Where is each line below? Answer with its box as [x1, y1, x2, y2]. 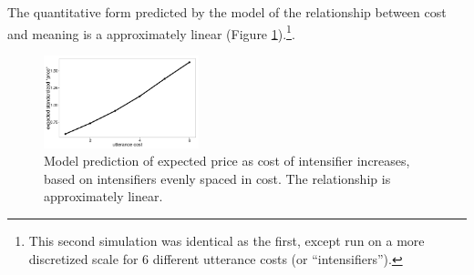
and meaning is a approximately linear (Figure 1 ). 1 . [7, 21, 295, 43]
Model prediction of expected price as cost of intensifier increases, [44, 151, 410, 170]
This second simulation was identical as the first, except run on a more [28, 230, 425, 250]
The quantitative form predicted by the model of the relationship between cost [7, 3, 447, 21]
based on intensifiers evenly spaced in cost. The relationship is [44, 168, 391, 188]
